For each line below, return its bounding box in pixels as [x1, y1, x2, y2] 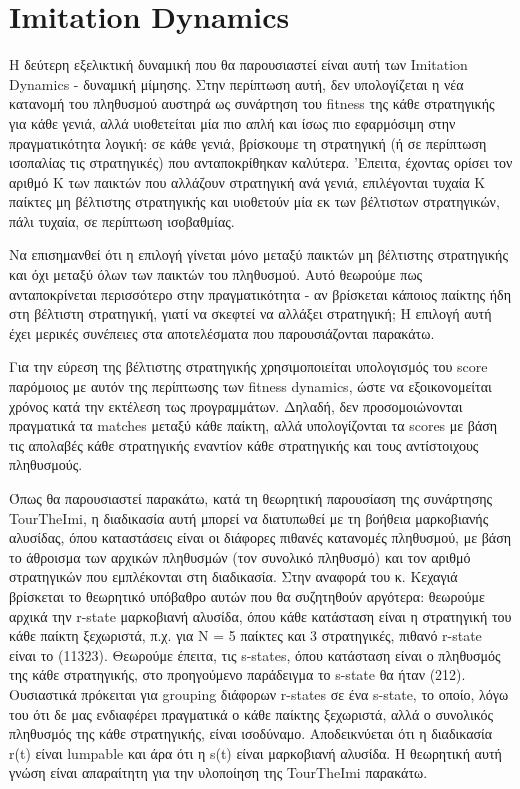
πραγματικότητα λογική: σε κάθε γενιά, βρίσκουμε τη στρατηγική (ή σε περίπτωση [9, 132, 487, 153]
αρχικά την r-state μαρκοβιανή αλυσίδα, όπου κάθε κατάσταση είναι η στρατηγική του [9, 605, 512, 626]
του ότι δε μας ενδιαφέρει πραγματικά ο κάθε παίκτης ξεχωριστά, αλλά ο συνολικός [9, 703, 494, 724]
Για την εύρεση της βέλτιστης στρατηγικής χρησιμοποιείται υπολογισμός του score [9, 356, 488, 377]
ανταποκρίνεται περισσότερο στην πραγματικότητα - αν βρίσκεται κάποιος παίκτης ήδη [9, 283, 511, 304]
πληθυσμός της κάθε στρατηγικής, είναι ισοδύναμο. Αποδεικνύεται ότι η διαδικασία [9, 723, 493, 744]
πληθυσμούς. [9, 454, 83, 475]
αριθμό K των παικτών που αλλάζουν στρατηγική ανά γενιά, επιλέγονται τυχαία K [9, 171, 486, 192]
